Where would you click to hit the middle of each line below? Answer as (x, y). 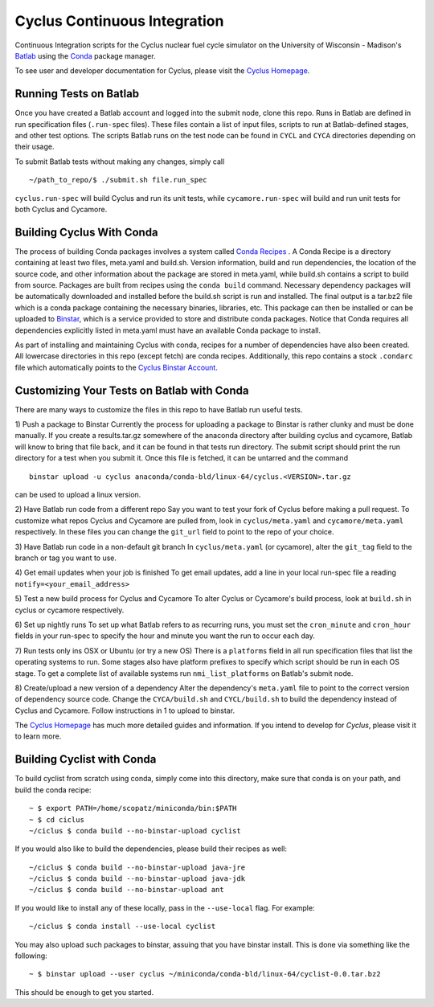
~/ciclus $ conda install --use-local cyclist (123, 927)
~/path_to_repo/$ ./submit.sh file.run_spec (119, 180)
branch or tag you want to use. (66, 558)
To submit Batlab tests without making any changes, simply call (120, 162)
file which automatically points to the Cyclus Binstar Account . (117, 367)
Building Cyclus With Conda (86, 232)
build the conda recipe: (53, 790)
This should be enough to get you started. (84, 992)
